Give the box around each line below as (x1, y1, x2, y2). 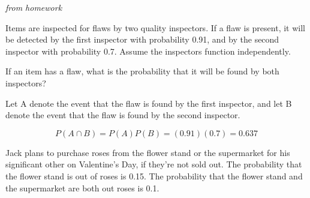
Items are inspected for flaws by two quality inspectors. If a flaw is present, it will (5, 21, 305, 34)
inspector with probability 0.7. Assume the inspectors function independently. (5, 44, 291, 57)
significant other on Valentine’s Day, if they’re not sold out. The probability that (5, 158, 302, 170)
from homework (5, 1, 62, 13)
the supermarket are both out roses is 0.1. (5, 181, 159, 194)
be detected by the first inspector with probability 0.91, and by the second (5, 33, 279, 46)
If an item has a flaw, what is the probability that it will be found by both (5, 65, 279, 77)
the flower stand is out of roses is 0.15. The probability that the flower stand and (5, 169, 303, 182)
